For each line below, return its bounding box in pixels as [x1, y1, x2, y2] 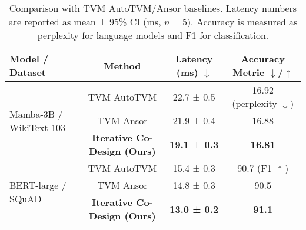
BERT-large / [9, 178, 66, 192]
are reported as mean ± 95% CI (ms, [8, 15, 161, 28]
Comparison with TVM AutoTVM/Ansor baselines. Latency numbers [9, 1, 297, 15]
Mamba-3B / [9, 106, 63, 121]
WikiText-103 [9, 120, 66, 134]
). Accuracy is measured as [187, 15, 298, 28]
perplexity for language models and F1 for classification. [37, 28, 269, 42]
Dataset [9, 65, 46, 79]
